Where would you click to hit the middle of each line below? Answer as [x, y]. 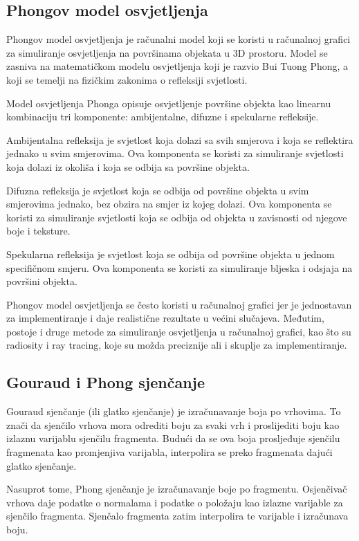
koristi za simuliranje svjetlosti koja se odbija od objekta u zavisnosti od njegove [177, 217]
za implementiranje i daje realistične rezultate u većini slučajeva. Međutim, [165, 318]
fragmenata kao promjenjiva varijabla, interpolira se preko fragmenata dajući [169, 452]
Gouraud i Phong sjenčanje [106, 382]
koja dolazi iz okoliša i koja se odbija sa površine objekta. [128, 166]
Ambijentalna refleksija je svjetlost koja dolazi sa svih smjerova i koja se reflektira [180, 139]
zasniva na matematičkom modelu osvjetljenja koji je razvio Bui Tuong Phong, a [177, 66]
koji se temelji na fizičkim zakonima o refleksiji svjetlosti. [127, 79]
